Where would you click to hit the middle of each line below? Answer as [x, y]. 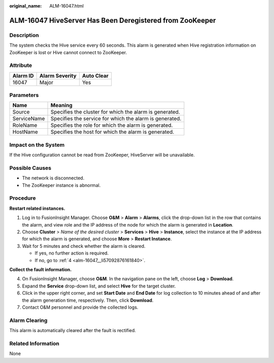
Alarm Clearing [28, 320]
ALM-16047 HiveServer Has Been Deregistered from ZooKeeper [113, 20]
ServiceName [29, 119]
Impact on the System [37, 144]
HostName [25, 132]
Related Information [34, 343]
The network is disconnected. [53, 178]
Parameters [24, 95]
